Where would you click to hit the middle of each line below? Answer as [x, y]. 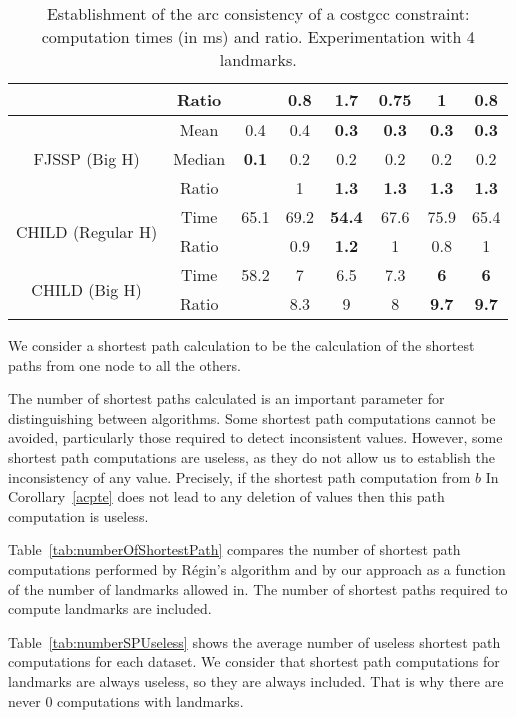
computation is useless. [78, 515]
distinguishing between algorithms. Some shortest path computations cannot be [252, 417]
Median [199, 158]
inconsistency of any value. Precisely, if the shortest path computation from [239, 476]
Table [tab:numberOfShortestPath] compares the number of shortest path [234, 549]
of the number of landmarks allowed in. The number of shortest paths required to [258, 588]
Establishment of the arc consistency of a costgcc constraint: [258, 13]
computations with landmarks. [150, 700]
